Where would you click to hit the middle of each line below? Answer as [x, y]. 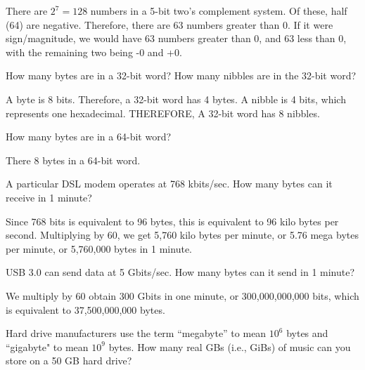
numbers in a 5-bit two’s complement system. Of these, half [219, 11]
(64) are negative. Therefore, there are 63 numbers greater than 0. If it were [169, 24]
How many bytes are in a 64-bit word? [89, 137]
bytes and [307, 333]
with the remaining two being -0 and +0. [94, 52]
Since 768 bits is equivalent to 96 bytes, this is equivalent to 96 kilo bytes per [172, 221]
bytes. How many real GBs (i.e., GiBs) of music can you [230, 346]
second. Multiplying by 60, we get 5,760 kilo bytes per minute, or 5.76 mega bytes [182, 235]
